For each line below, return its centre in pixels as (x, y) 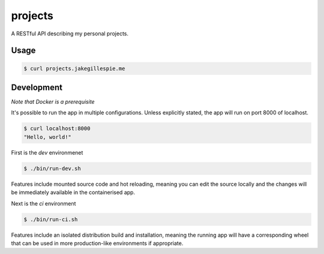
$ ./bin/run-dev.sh (52, 168)
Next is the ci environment (43, 203)
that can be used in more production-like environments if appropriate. (97, 243)
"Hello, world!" (48, 137)
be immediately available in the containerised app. (73, 192)
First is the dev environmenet (47, 152)
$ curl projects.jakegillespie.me (74, 68)
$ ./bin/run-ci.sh (51, 219)
